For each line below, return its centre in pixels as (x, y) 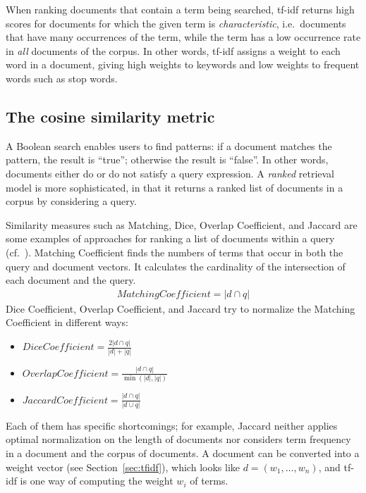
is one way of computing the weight (97, 481)
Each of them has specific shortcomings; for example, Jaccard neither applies (172, 425)
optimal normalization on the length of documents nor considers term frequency (178, 439)
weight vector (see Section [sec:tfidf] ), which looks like (123, 467)
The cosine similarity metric (110, 116)
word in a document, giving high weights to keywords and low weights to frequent (183, 64)
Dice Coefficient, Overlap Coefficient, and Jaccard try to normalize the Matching (181, 308)
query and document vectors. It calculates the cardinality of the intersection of (176, 266)
